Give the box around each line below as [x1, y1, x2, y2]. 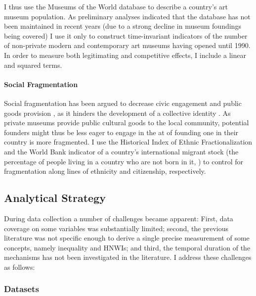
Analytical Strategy [4, 190, 106, 205]
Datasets [4, 283, 39, 295]
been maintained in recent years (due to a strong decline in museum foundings [4, 21, 241, 31]
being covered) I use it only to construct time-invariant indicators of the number [4, 30, 248, 41]
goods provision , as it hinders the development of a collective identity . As [4, 107, 231, 118]
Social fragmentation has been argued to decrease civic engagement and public [4, 98, 242, 108]
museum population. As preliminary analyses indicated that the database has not [4, 11, 251, 21]
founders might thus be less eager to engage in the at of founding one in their [4, 127, 239, 137]
